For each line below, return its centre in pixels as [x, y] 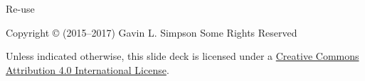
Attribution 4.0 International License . [88, 69]
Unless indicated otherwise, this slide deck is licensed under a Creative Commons [182, 56]
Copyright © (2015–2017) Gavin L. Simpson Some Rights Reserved [152, 32]
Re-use [20, 8]
